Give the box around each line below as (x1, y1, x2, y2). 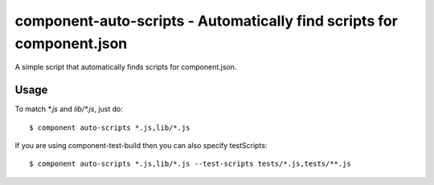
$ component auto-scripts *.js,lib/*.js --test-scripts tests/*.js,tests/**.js (29, 159, 351, 168)
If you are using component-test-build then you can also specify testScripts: (14, 141, 268, 151)
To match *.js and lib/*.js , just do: (14, 104, 124, 114)
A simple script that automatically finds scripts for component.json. (14, 62, 237, 72)
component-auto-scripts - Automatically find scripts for (14, 12, 398, 30)
